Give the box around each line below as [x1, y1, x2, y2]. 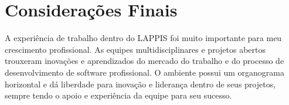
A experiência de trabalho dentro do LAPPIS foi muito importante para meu [5, 32, 282, 44]
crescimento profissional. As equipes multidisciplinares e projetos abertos [5, 43, 266, 55]
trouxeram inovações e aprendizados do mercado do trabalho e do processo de [5, 55, 284, 67]
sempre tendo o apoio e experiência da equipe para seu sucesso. [5, 89, 232, 101]
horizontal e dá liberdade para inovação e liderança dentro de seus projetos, [5, 77, 276, 90]
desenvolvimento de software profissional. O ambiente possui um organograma [5, 66, 284, 78]
